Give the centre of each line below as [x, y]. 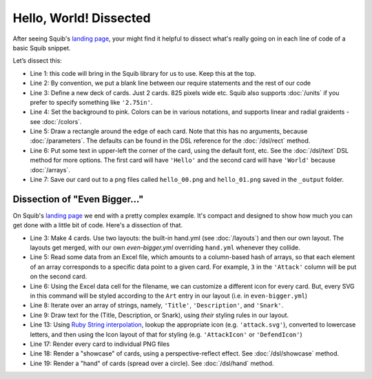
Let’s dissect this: [37, 61]
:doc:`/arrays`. [50, 170]
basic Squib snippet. [42, 48]
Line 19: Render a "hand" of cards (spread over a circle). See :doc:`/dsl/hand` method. [152, 363]
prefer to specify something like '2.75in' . [91, 102]
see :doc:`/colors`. [56, 121]
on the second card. [59, 276]
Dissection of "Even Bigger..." [78, 199]
